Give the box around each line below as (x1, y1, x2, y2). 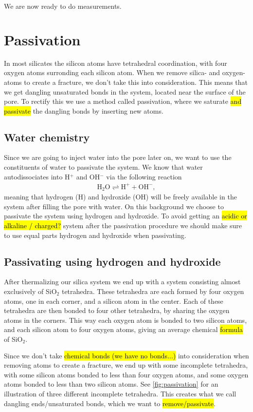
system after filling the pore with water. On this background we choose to (4, 201, 224, 211)
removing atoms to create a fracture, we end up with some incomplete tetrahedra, (4, 360, 248, 370)
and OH (76, 171, 100, 181)
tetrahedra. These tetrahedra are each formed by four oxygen (61, 286, 244, 296)
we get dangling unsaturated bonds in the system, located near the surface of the (4, 86, 246, 97)
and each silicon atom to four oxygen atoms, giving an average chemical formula (4, 324, 243, 334)
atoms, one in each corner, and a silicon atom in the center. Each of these (4, 295, 223, 306)
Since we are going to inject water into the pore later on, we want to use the (4, 152, 232, 162)
